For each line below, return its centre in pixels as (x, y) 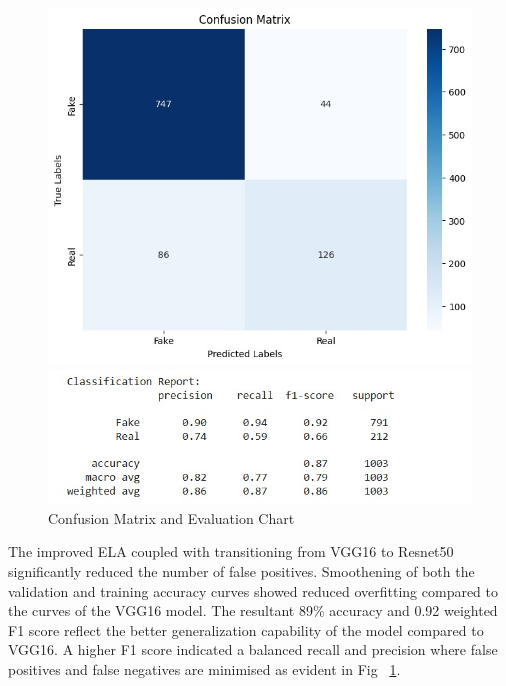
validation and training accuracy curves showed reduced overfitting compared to (253, 590)
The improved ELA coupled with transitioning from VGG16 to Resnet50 (231, 551)
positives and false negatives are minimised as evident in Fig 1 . (204, 668)
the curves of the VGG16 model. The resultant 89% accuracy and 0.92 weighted (253, 610)
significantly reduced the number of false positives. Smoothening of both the (241, 570)
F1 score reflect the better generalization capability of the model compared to (246, 629)
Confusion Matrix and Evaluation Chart (171, 517)
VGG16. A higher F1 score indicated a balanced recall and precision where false (253, 649)
